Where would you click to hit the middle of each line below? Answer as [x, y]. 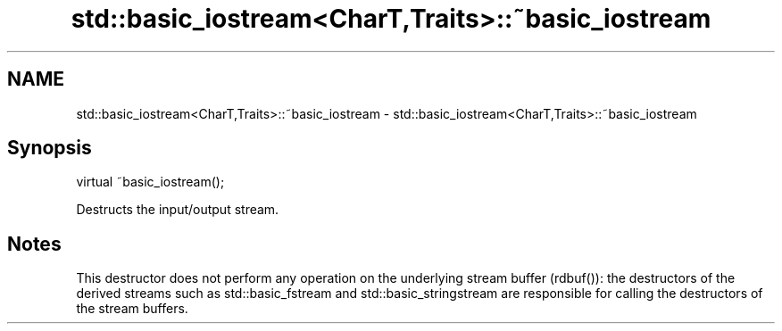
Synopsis [50, 148]
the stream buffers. [132, 309]
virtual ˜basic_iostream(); [150, 182]
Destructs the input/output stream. [178, 210]
